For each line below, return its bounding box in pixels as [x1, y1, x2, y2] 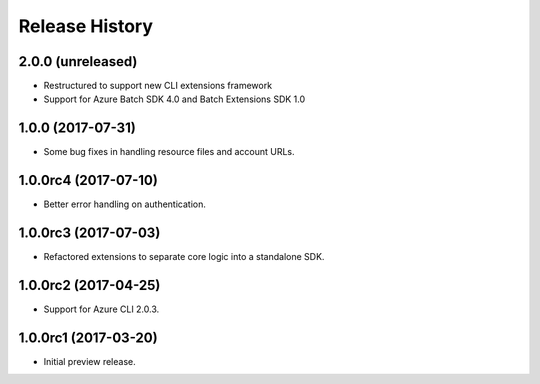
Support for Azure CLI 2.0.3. [43, 303, 160, 315]
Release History [18, 15, 154, 37]
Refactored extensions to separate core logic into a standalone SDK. [43, 251, 325, 263]
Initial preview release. [43, 355, 136, 367]
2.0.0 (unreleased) [18, 53, 138, 70]
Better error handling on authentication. [43, 198, 207, 210]
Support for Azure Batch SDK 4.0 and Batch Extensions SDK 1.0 [43, 93, 306, 105]
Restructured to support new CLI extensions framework [43, 80, 273, 92]
